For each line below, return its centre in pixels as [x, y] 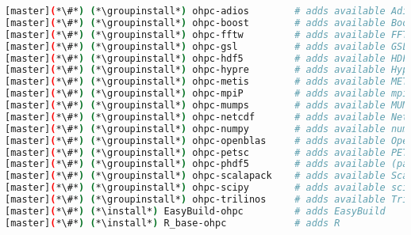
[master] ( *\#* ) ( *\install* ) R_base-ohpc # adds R [173, 223]
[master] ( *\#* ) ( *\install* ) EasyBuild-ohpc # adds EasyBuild [195, 211]
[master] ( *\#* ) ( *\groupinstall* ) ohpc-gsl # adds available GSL [207, 46]
